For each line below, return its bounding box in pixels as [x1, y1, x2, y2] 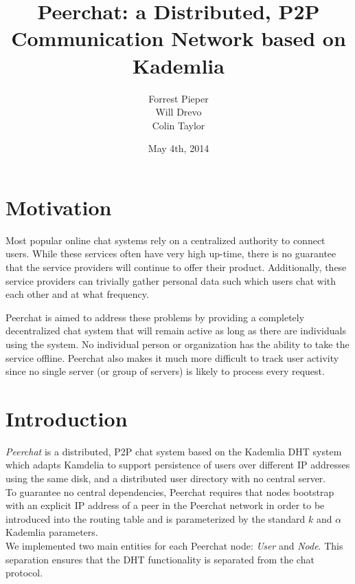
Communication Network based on [11, 24, 346, 52]
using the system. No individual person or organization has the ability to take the [5, 336, 350, 351]
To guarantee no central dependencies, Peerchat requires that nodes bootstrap [5, 484, 334, 499]
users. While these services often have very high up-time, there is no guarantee [5, 246, 336, 261]
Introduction [5, 404, 128, 432]
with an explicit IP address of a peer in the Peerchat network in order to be [5, 498, 325, 512]
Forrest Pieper [148, 91, 209, 105]
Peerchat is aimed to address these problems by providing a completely [5, 310, 305, 324]
